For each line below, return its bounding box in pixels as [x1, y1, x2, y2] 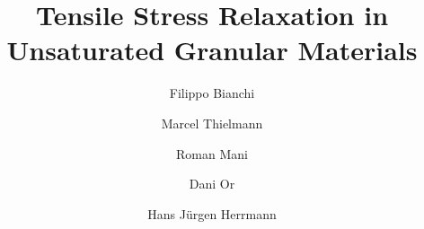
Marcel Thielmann [161, 113, 263, 132]
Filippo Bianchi [169, 84, 255, 102]
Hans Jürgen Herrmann [147, 204, 277, 223]
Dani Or [189, 174, 235, 193]
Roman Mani [176, 144, 248, 163]
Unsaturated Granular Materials [6, 31, 418, 68]
